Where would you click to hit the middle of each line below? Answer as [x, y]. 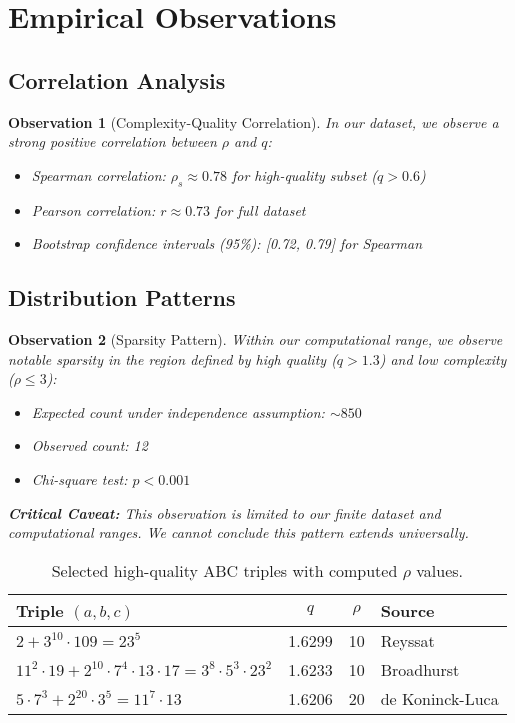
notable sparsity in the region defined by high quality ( [172, 358]
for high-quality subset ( [304, 174]
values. [440, 570]
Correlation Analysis [117, 79]
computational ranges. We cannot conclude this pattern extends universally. [238, 532]
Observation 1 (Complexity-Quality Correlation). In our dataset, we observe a [253, 121]
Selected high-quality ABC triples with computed [224, 570]
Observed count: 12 [89, 445]
